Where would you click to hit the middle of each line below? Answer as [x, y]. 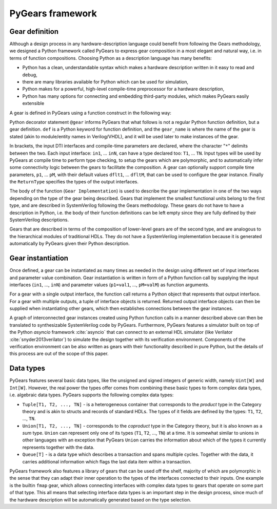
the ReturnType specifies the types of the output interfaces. [74, 182]
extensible [33, 103]
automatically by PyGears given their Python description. [70, 244]
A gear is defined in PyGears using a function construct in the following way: [91, 113]
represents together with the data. [58, 447]
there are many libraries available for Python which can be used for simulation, [105, 82]
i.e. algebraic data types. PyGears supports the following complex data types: [92, 395]
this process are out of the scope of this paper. [59, 354]
